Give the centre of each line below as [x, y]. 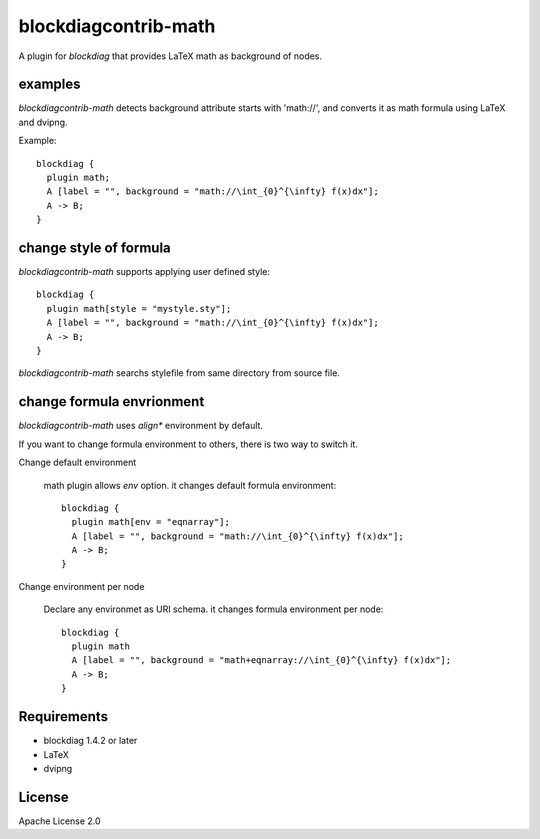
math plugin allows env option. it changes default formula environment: [190, 485]
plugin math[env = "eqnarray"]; [150, 522]
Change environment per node [81, 586]
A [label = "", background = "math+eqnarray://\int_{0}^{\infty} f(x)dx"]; [261, 660]
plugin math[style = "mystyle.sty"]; [139, 308]
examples [49, 84]
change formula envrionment [111, 401]
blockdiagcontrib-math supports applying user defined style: [144, 272]
